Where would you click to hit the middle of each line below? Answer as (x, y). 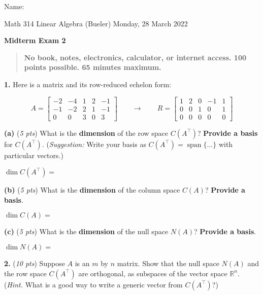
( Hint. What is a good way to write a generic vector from (93, 284)
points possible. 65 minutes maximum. (93, 67)
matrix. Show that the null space (168, 263)
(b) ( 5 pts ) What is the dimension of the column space (92, 190)
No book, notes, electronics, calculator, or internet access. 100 (135, 57)
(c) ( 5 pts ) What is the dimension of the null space (86, 231)
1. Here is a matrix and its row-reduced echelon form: (88, 84)
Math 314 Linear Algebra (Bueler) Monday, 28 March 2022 (96, 23)
